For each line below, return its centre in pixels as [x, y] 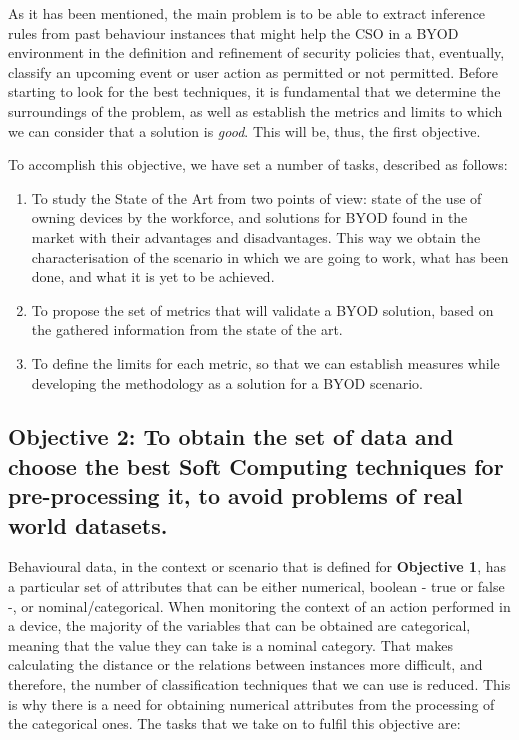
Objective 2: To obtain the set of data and [231, 436]
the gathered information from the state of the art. [187, 329]
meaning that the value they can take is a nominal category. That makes [231, 644]
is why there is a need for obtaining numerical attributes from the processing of [251, 703]
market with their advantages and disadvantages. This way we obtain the [256, 236]
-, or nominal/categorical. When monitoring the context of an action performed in [259, 605]
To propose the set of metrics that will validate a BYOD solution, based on [262, 309]
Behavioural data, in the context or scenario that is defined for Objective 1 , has [257, 566]
